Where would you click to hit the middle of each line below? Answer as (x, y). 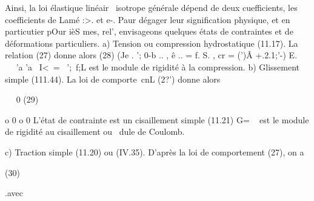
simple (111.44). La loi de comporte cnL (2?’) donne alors (113, 79)
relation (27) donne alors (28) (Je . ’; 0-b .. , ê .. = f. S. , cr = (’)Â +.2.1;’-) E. (151, 55)
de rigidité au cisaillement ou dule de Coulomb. (95, 131)
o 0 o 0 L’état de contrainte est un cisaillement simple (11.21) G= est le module (157, 119)
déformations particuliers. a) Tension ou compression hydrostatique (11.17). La (152, 43)
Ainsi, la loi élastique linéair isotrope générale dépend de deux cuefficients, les (151, 7)
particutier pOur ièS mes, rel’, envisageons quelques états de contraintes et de (149, 31)
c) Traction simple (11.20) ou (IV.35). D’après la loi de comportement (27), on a (155, 152)
